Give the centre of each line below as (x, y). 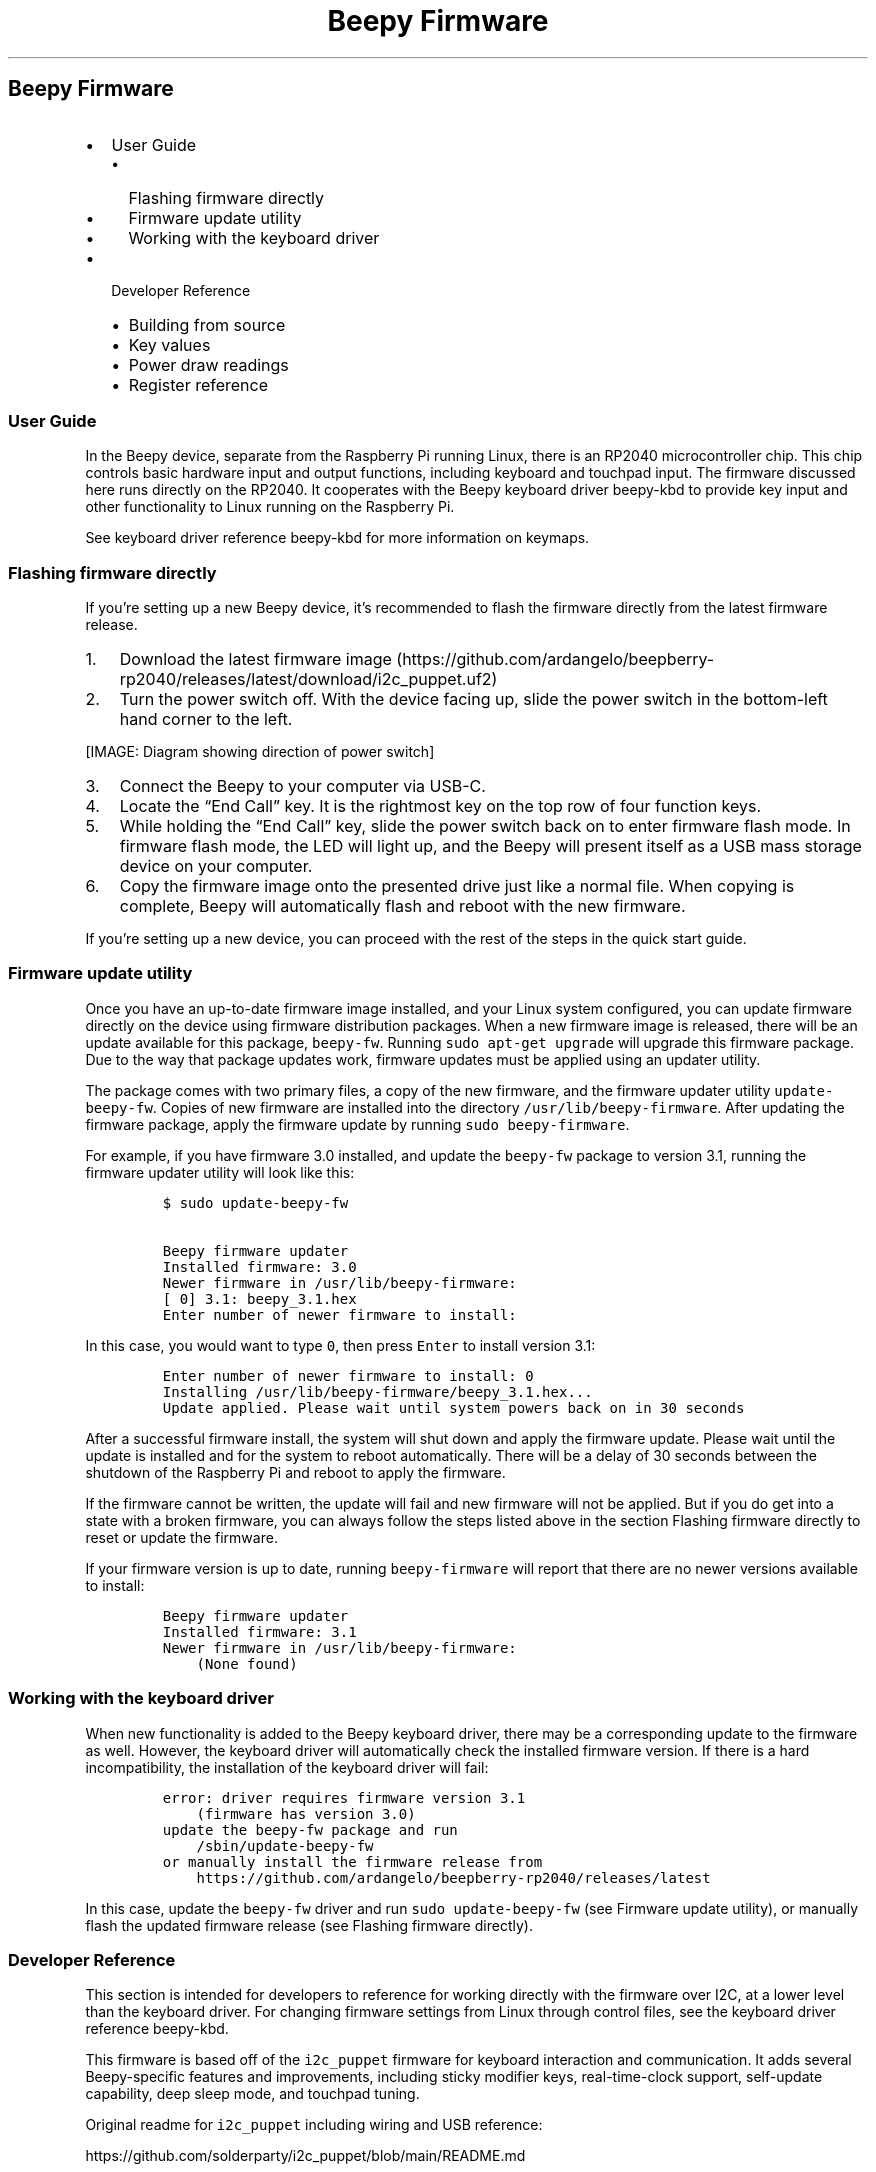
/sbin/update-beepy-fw (285, 1845)
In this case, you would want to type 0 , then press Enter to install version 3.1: (340, 1345)
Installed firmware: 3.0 (259, 1266)
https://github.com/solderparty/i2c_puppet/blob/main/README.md (305, 2156)
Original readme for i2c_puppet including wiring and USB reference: (314, 2125)
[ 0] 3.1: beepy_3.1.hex (259, 1298)
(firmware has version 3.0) (306, 1813)
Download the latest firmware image (255, 659)
